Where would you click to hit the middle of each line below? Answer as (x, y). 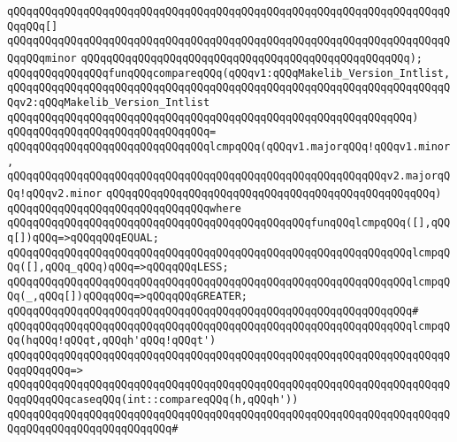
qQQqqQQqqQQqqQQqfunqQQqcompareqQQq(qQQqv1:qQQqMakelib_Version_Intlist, (229, 73)
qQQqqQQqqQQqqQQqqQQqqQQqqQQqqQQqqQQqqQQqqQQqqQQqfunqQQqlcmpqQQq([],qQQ (229, 223)
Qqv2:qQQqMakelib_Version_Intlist (109, 102)
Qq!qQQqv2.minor (55, 193)
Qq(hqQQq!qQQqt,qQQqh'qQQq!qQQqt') (112, 341)
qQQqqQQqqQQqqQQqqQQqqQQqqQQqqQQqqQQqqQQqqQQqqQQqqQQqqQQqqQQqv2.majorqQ (229, 176)
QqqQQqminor (42, 58)
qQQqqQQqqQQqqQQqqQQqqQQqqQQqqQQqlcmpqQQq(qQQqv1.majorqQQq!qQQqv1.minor (229, 146)
